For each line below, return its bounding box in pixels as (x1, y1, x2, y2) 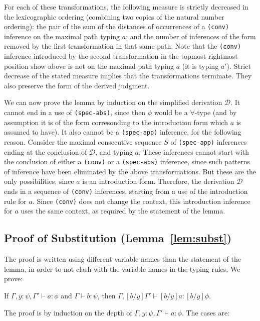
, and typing (95, 146, 133, 157)
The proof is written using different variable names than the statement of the (4, 254, 241, 264)
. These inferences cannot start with (139, 146, 249, 157)
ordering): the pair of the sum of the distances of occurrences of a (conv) (4, 21, 229, 32)
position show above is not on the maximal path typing (4, 60, 174, 71)
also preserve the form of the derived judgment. (4, 80, 150, 90)
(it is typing (182, 60, 219, 71)
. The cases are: (181, 307, 229, 317)
